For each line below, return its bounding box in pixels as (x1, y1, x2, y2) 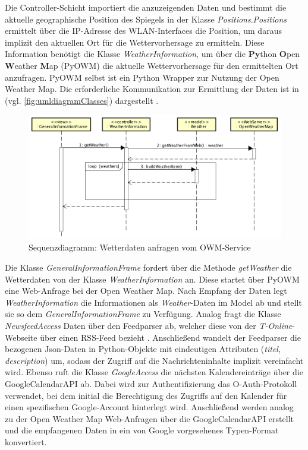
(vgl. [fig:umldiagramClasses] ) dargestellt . (5, 94, 159, 106)
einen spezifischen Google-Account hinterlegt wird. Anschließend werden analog (5, 401, 294, 413)
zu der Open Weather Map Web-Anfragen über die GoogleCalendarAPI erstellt (5, 412, 294, 424)
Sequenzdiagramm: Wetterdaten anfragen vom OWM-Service (29, 241, 251, 253)
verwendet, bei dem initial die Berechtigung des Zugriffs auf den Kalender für (5, 389, 287, 401)
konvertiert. (5, 435, 47, 448)
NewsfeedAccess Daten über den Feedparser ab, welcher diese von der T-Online (5, 319, 293, 331)
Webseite (5, 331, 37, 343)
